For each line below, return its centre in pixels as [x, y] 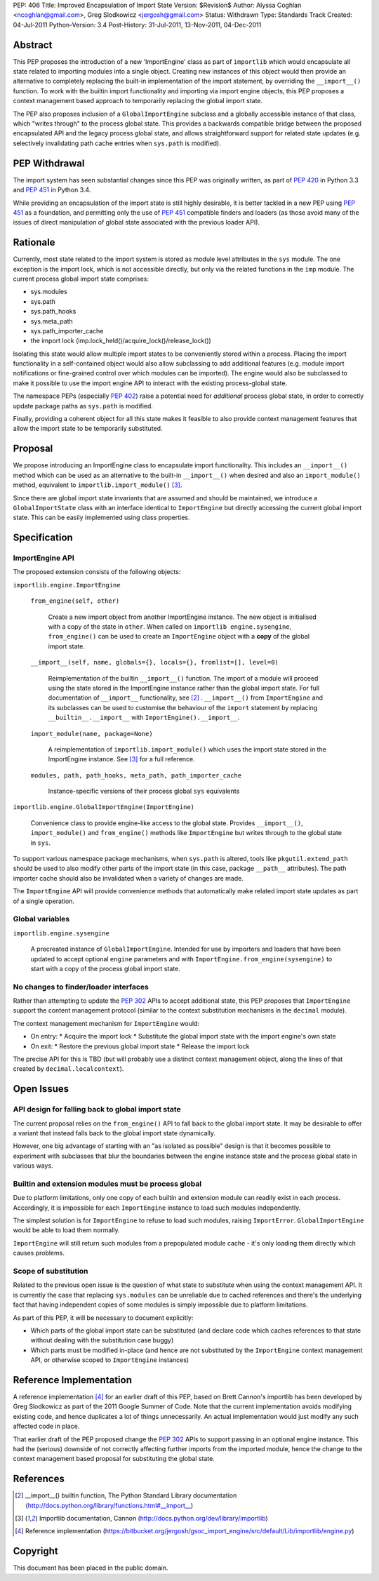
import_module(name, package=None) [92, 734]
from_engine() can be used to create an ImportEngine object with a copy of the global [179, 636]
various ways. [33, 1166]
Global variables [41, 919]
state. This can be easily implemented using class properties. [101, 518]
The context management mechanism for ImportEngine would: [106, 1023]
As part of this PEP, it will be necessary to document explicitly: [103, 1317]
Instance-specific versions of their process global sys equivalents [144, 791]
